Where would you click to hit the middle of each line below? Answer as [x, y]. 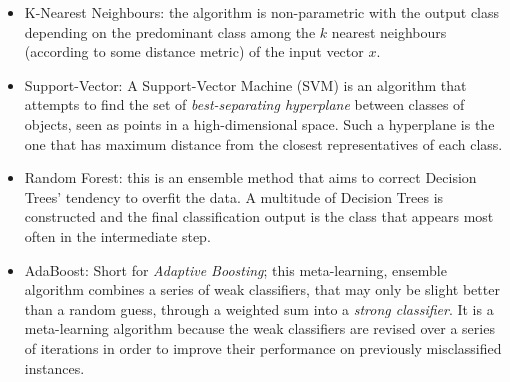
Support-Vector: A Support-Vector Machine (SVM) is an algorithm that [245, 84]
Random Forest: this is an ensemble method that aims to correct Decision [250, 177]
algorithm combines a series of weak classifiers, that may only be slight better [262, 289]
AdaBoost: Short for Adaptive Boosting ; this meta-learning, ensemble [235, 269]
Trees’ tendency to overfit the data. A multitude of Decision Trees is [234, 196]
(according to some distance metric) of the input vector [194, 51]
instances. [54, 367]
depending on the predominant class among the [170, 31]
